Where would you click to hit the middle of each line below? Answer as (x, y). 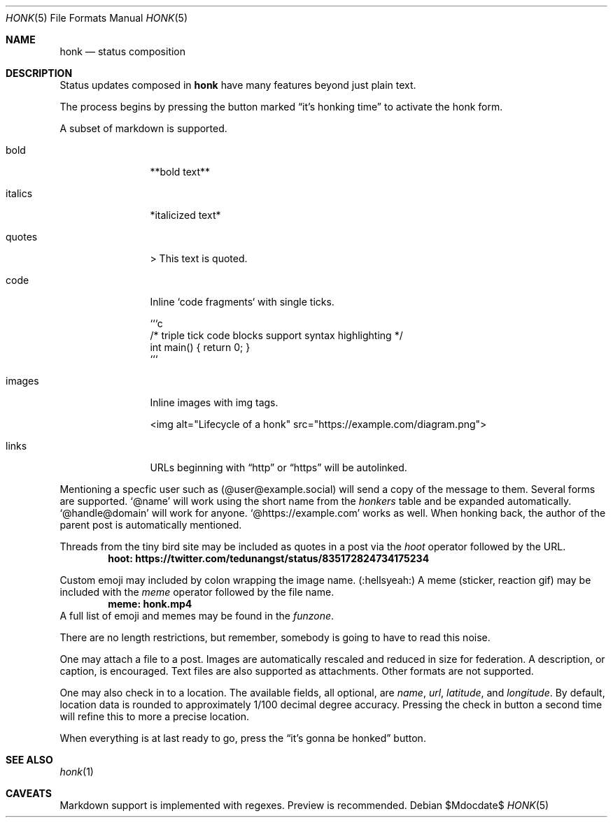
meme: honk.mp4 (150, 604)
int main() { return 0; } (200, 347)
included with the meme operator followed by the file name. (197, 592)
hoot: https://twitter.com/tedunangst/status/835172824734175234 (269, 558)
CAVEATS (29, 793)
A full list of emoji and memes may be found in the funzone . (197, 616)
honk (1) (77, 772)
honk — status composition (123, 51)
